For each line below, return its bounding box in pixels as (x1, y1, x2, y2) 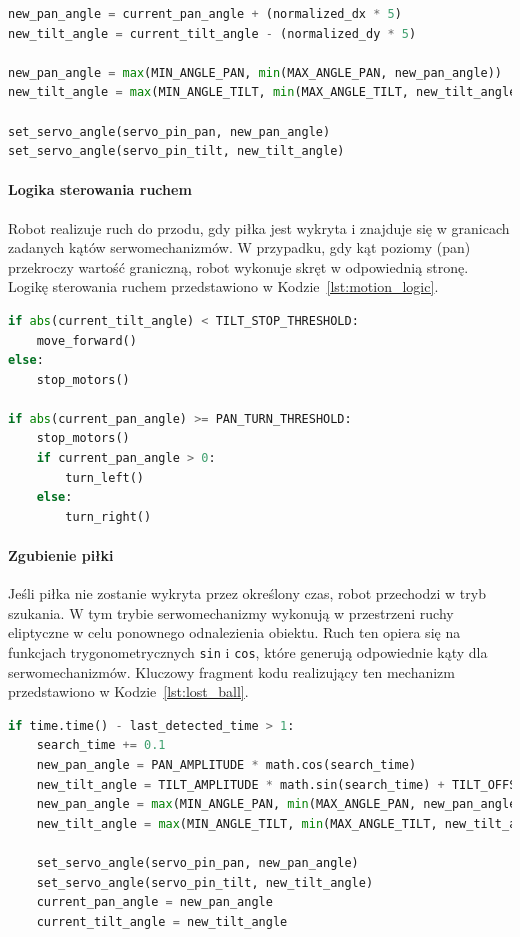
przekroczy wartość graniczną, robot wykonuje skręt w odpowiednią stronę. (8, 256, 469, 277)
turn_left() (65, 470, 145, 485)
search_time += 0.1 (36, 738, 166, 753)
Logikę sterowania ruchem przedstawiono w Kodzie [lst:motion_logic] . (8, 276, 439, 297)
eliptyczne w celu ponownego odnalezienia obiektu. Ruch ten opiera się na (8, 622, 461, 643)
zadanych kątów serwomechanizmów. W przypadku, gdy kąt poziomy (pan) (8, 237, 471, 258)
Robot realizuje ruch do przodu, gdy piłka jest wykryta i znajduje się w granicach (8, 217, 510, 238)
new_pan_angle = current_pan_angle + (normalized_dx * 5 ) (8, 7, 402, 21)
